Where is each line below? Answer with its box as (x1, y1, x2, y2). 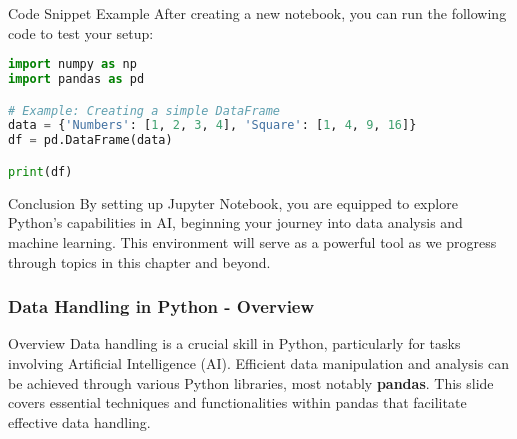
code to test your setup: (8, 22, 154, 43)
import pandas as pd (8, 72, 145, 87)
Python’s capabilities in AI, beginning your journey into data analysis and (8, 212, 463, 233)
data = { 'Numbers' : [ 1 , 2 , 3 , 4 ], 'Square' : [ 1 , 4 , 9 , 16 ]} (8, 118, 417, 133)
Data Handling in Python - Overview (8, 294, 315, 319)
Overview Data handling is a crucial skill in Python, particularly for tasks (8, 333, 461, 354)
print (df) (8, 164, 73, 179)
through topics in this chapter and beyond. (8, 251, 271, 272)
